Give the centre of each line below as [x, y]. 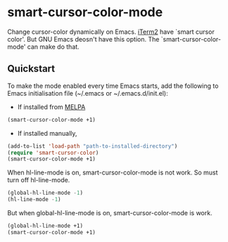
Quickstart [31, 69]
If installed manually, [47, 133]
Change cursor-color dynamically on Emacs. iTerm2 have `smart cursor [111, 32]
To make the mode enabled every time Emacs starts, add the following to [113, 86]
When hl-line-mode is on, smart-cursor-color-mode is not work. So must [113, 172]
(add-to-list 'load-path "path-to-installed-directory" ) [93, 146]
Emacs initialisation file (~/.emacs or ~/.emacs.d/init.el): [88, 93]
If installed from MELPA [51, 107]
